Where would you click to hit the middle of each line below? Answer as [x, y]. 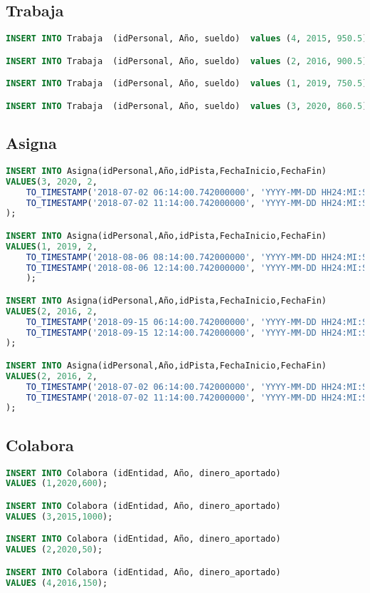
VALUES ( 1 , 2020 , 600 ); [57, 484]
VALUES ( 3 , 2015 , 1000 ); [59, 516]
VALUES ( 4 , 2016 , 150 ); [57, 583]
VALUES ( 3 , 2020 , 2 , [52, 181]
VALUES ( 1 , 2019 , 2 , [52, 246]
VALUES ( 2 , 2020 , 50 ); [54, 550]
